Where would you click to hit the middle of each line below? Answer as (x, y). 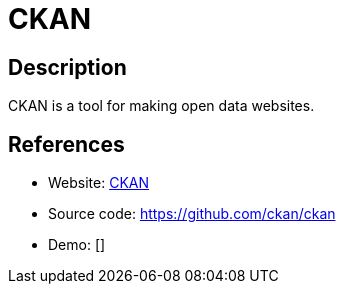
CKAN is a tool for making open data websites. (161, 106)
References (66, 144)
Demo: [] (77, 245)
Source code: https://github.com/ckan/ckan (192, 214)
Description (67, 67)
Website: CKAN (99, 183)
